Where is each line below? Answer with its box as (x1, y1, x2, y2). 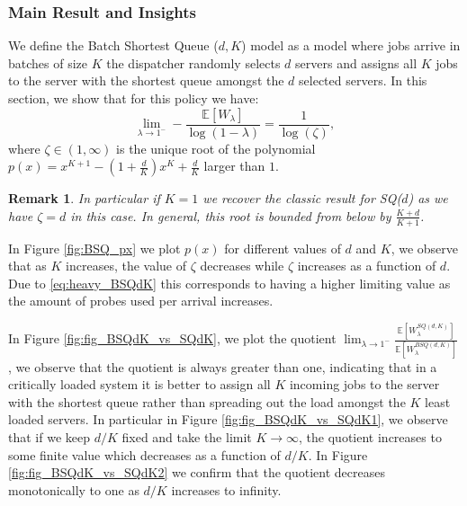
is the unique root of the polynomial (116, 138, 316, 157)
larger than (203, 156, 265, 175)
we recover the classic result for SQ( (202, 189, 402, 208)
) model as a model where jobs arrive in (241, 36, 461, 55)
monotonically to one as (8, 480, 139, 499)
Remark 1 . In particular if (8, 189, 160, 208)
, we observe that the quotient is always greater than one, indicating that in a (8, 357, 437, 376)
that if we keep (8, 428, 90, 447)
